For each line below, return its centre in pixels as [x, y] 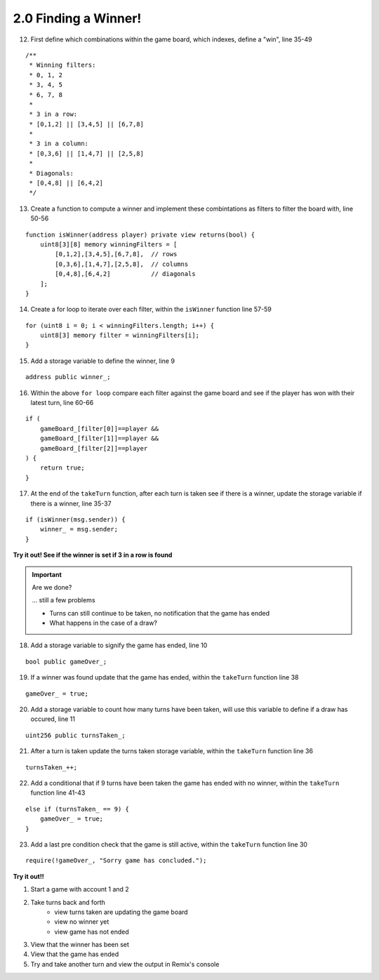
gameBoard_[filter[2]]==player [94, 448]
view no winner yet [82, 922]
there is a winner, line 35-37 [71, 503]
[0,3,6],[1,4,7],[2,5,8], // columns [122, 264]
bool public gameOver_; [66, 661]
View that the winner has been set [80, 945]
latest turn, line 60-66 [62, 403]
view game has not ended [92, 932]
